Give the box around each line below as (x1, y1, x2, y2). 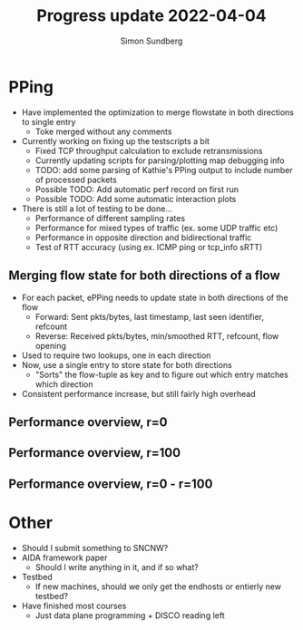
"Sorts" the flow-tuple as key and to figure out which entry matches (34, 369, 289, 380)
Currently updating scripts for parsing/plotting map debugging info (34, 155, 285, 166)
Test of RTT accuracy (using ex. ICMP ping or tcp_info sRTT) (34, 241, 263, 252)
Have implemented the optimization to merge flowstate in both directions (21, 106, 294, 118)
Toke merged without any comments (34, 126, 172, 137)
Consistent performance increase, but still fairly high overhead (21, 388, 256, 399)
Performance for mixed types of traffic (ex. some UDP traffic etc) (34, 222, 279, 233)
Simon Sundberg (120, 35, 183, 46)
